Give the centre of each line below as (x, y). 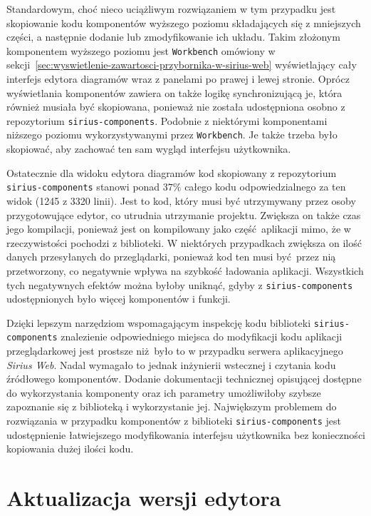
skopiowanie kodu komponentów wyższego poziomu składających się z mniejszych (184, 22)
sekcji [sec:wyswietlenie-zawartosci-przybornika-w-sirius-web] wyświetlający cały (182, 65)
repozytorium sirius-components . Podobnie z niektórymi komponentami (167, 120)
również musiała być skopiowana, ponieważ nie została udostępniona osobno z (176, 107)
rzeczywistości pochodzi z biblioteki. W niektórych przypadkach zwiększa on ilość (184, 242)
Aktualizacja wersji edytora (144, 498)
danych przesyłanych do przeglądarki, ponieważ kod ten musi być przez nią (171, 257)
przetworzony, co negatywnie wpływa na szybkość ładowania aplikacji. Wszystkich (185, 270)
